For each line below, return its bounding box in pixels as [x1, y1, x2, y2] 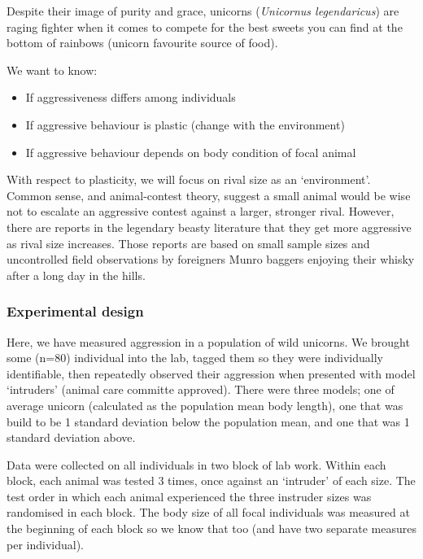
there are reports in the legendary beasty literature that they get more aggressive [7, 218, 412, 235]
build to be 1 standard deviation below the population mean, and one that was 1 [7, 413, 410, 430]
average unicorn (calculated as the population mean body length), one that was [7, 396, 403, 413]
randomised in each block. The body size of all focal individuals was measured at [7, 504, 410, 521]
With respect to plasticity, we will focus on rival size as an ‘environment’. [7, 171, 371, 188]
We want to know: [7, 61, 98, 78]
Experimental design [7, 301, 144, 321]
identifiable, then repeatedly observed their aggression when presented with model [7, 365, 416, 382]
